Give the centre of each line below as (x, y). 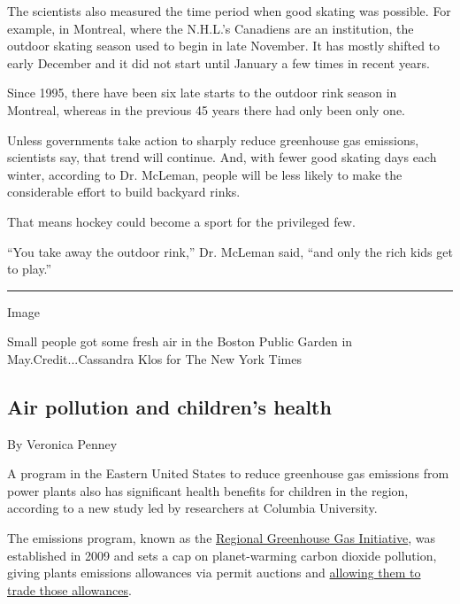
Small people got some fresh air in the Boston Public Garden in (180, 341)
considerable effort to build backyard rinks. (124, 192)
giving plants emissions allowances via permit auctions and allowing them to (214, 573)
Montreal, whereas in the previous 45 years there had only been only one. (206, 109)
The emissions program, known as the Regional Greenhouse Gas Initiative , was (222, 538)
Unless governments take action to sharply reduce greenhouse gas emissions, (213, 139)
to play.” (30, 269)
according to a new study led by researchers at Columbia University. (192, 508)
